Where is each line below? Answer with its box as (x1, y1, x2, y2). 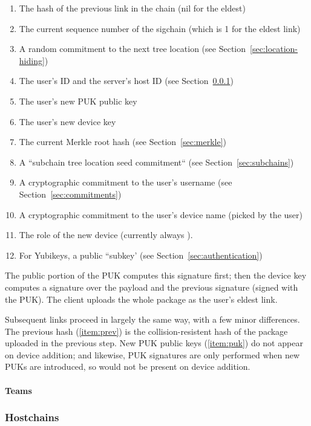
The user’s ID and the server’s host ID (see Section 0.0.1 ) (19, 74, 234, 87)
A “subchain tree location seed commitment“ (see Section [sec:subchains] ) (19, 155, 294, 168)
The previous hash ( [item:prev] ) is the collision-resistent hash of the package (5, 324, 288, 337)
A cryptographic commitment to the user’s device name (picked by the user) (19, 208, 303, 221)
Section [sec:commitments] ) (19, 187, 122, 200)
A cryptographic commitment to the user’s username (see (19, 176, 232, 189)
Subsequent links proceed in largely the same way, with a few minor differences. (5, 313, 300, 326)
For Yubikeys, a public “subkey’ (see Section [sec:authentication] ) (19, 248, 263, 261)
